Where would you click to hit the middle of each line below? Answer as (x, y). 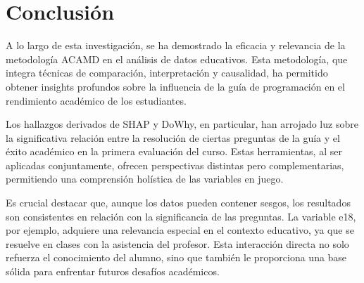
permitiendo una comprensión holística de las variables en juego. (145, 179)
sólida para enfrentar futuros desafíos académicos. (113, 271)
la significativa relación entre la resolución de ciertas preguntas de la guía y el (173, 137)
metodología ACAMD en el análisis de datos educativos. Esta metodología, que (177, 59)
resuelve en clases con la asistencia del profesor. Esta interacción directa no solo (177, 243)
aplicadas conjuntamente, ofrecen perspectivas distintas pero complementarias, (175, 165)
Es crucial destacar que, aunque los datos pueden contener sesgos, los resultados (178, 203)
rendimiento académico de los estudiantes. (96, 100)
